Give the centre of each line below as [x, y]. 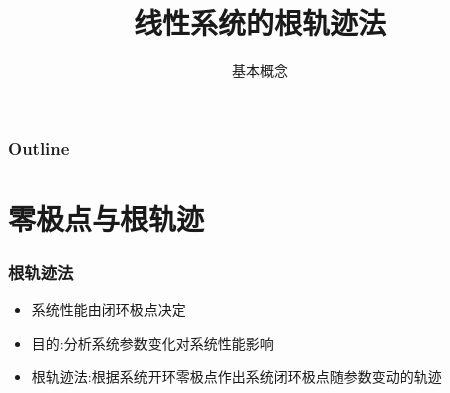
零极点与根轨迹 [106, 217]
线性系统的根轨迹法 [259, 22]
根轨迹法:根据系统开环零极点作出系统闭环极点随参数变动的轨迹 [236, 376]
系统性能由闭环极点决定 [108, 309]
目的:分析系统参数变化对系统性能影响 [152, 342]
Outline [39, 147]
